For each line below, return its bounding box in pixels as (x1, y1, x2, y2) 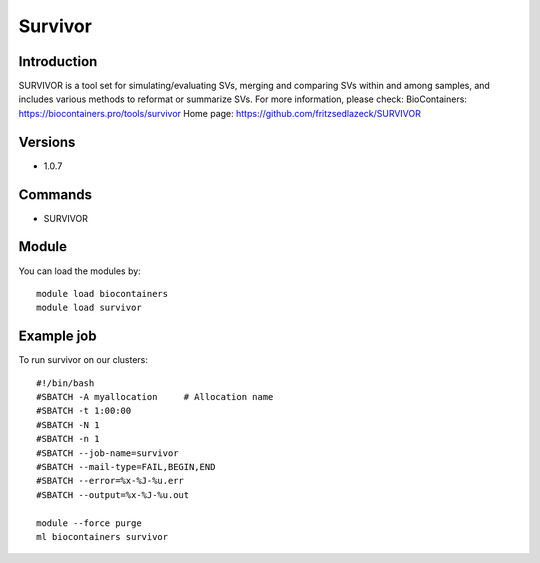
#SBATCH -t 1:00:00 (36, 405, 132, 417)
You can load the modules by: (18, 265, 142, 277)
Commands (18, 186, 93, 203)
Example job (18, 328, 97, 345)
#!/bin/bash (36, 377, 95, 389)
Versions (18, 133, 76, 150)
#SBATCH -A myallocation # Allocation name (36, 391, 274, 403)
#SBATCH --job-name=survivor (36, 447, 179, 459)
